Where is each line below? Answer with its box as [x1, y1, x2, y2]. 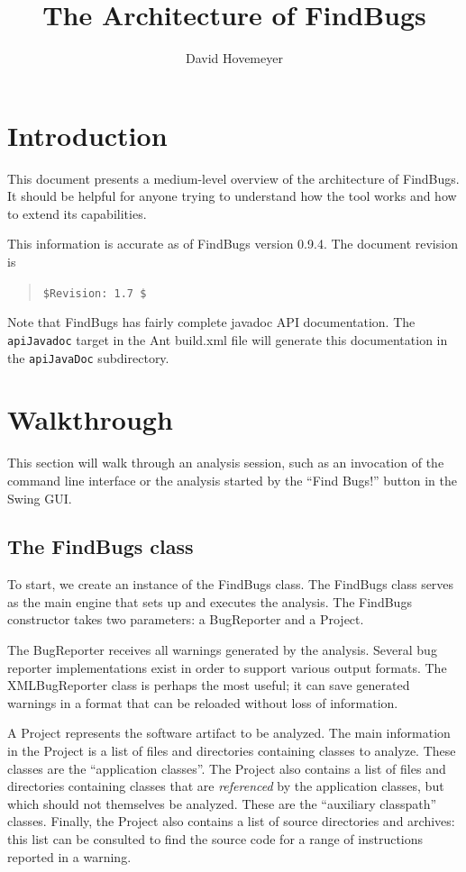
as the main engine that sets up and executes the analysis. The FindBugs [7, 592, 412, 611]
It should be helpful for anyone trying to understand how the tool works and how [7, 186, 457, 205]
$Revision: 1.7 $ [42, 286, 147, 300]
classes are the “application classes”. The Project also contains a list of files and [7, 758, 446, 777]
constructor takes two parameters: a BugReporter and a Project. [7, 610, 364, 629]
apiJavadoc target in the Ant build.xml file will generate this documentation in [7, 330, 448, 349]
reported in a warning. [7, 847, 132, 866]
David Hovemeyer [186, 49, 283, 68]
